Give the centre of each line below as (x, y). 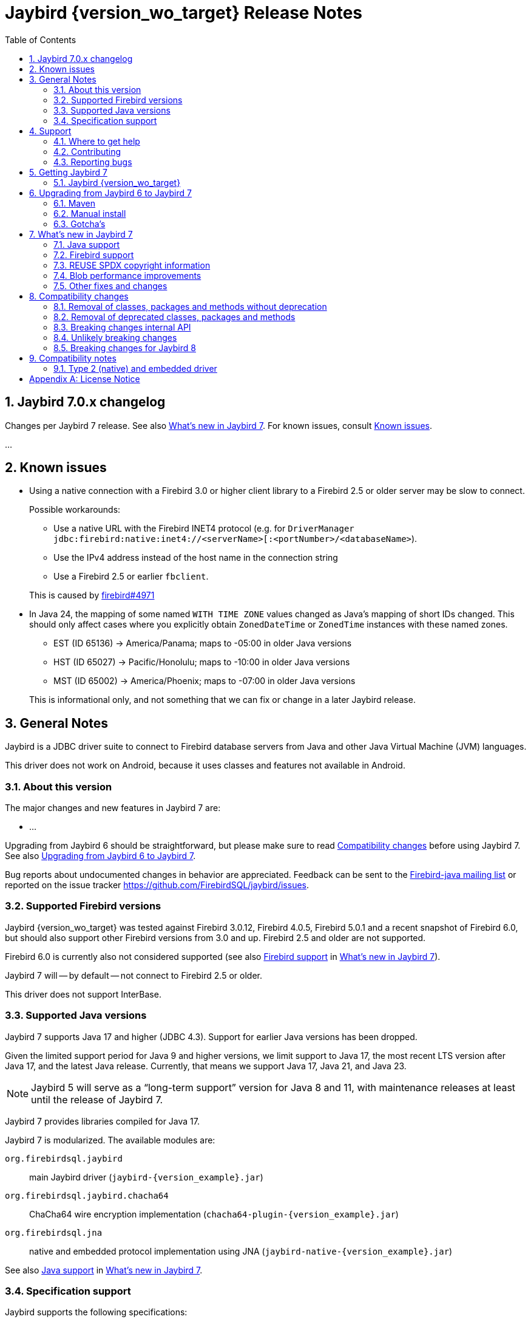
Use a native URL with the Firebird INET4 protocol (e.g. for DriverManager (204, 529)
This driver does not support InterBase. (83, 994)
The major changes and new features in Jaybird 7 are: (113, 808)
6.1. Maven (75, 203)
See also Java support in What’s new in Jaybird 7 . (104, 1270)
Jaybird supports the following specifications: (96, 1312)
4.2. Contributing (87, 151)
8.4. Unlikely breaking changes (115, 337)
